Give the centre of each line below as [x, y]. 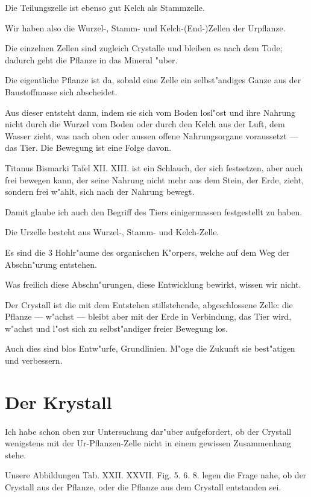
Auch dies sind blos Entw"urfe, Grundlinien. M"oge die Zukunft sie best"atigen [150, 348]
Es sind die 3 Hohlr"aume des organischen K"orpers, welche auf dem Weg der [147, 252]
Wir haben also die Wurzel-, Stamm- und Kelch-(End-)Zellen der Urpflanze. [145, 27]
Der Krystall [58, 401]
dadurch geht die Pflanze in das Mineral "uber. [91, 59]
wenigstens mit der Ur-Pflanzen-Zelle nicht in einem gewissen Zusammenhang [148, 443]
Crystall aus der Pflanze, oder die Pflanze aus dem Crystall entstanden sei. [143, 487]
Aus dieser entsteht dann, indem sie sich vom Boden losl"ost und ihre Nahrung [150, 112]
